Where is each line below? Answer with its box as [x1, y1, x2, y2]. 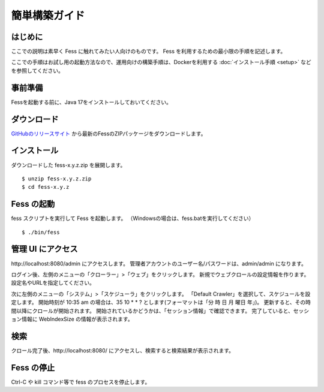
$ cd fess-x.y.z [22, 183, 70, 191]
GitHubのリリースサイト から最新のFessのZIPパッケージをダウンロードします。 [11, 129, 206, 137]
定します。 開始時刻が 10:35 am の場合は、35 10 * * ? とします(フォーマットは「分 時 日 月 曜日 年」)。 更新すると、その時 [11, 298, 311, 306]
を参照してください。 [11, 67, 64, 74]
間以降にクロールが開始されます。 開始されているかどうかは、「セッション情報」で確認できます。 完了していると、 [11, 307, 294, 314]
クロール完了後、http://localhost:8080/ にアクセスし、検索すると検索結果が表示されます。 [11, 346, 234, 354]
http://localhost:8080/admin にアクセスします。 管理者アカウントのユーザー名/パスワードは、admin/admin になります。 [11, 260, 307, 267]
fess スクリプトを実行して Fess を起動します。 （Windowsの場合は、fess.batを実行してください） [11, 215, 254, 222]
